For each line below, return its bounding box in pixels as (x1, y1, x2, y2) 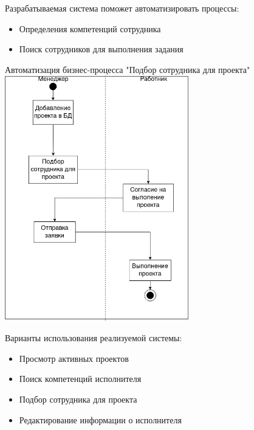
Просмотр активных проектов (19, 352, 129, 364)
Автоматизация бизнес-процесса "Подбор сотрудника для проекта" (5, 63, 250, 75)
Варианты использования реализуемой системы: (5, 331, 182, 344)
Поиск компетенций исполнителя (19, 372, 142, 385)
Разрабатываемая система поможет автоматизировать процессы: (5, 2, 239, 14)
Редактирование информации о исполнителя (19, 413, 182, 426)
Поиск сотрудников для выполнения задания (19, 43, 184, 55)
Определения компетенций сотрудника (19, 22, 161, 35)
